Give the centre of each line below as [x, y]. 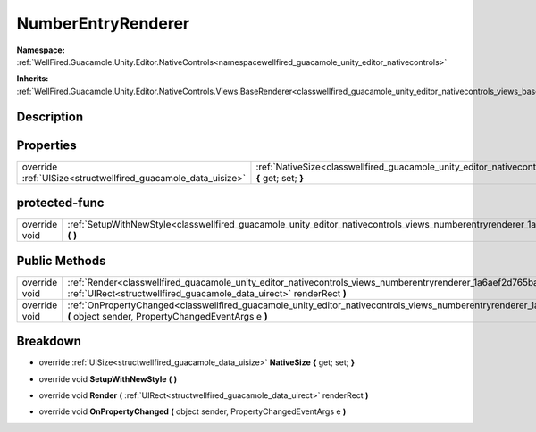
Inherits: [33, 79]
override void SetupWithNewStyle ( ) [108, 378]
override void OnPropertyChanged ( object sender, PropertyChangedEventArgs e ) [193, 411]
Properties [46, 145]
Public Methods [61, 260]
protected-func [60, 203]
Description [50, 116]
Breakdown [49, 341]
